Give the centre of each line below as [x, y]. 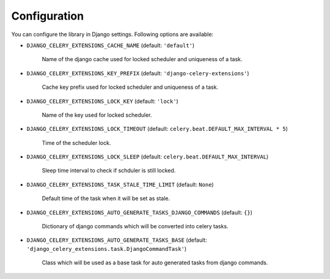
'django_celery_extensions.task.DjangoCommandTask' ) [107, 248]
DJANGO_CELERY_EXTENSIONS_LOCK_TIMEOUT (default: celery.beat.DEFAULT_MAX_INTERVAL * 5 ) [157, 129]
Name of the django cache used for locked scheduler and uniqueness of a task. [142, 59]
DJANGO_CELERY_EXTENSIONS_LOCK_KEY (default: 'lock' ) [102, 101]
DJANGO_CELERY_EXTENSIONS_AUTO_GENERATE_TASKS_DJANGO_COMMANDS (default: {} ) [140, 212]
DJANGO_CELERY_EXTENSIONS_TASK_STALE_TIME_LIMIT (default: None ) [120, 184]
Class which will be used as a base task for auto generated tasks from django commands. [155, 262]
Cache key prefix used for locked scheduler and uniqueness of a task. [130, 87]
